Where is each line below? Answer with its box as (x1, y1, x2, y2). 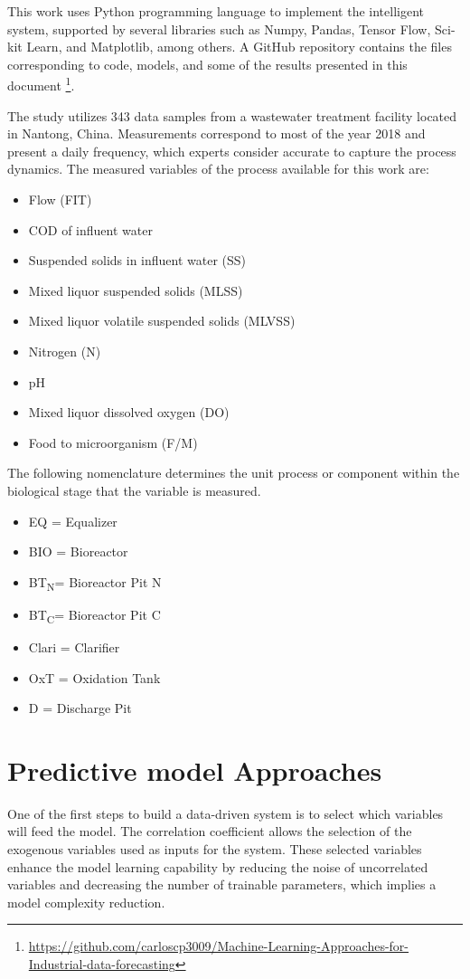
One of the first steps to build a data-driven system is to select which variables (7, 803, 444, 822)
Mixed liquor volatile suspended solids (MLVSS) (28, 311, 296, 330)
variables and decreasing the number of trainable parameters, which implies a (7, 875, 437, 894)
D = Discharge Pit (28, 699, 132, 718)
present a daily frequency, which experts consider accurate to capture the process (7, 141, 456, 160)
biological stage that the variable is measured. (7, 480, 261, 499)
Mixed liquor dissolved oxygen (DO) (28, 403, 230, 422)
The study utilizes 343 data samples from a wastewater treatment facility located (7, 106, 457, 125)
